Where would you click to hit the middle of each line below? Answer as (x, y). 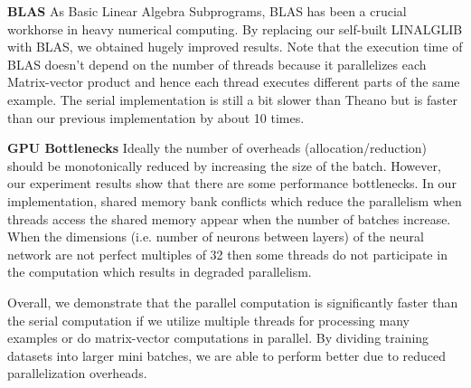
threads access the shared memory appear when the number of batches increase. (229, 218)
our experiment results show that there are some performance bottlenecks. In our (232, 183)
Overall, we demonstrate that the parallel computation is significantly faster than (233, 302)
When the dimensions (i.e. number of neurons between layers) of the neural (216, 237)
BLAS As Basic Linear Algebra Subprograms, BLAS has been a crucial (207, 11)
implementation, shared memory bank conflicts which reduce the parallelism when (235, 200)
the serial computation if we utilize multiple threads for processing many (208, 320)
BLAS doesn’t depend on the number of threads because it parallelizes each (217, 64)
